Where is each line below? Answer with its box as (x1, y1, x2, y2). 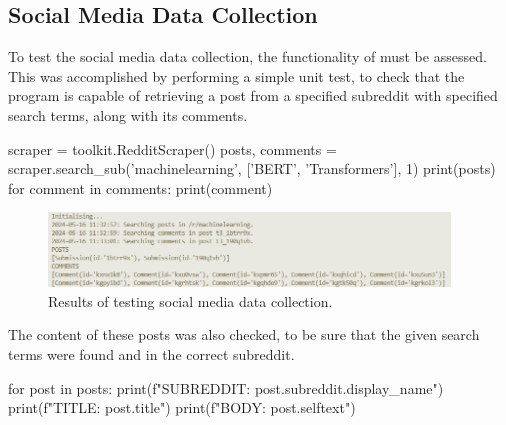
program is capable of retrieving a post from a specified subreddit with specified (8, 85, 498, 106)
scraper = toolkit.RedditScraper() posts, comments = (8, 138, 337, 159)
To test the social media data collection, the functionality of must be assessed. (8, 46, 487, 67)
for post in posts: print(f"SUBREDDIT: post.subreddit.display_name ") (8, 377, 444, 398)
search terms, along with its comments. (8, 104, 248, 125)
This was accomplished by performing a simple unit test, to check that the (8, 65, 465, 86)
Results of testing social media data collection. (48, 290, 333, 311)
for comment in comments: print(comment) (8, 177, 273, 198)
